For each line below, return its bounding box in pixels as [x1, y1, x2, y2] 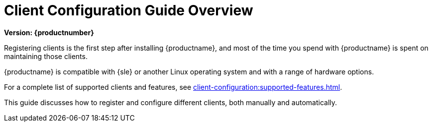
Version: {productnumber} [4, 28, 94, 37]
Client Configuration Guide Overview [4, 2, 253, 19]
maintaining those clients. [4, 52, 88, 61]
